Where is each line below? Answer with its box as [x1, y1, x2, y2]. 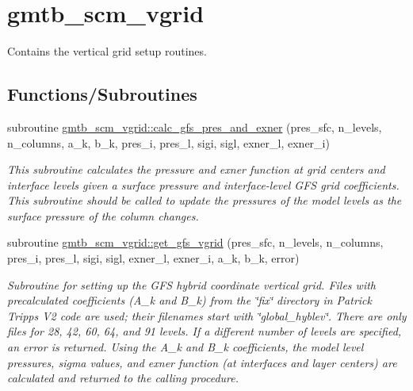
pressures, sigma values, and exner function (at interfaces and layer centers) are [7, 354, 397, 370]
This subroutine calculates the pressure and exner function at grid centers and [7, 161, 385, 178]
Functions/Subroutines [7, 82, 197, 106]
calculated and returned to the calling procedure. [7, 370, 239, 386]
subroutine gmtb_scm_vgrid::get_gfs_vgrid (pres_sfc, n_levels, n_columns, [7, 234, 384, 251]
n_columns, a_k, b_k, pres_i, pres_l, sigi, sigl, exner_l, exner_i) [7, 134, 330, 151]
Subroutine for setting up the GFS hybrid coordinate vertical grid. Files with [7, 276, 376, 293]
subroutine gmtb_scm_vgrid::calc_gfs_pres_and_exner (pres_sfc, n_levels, [7, 118, 382, 135]
